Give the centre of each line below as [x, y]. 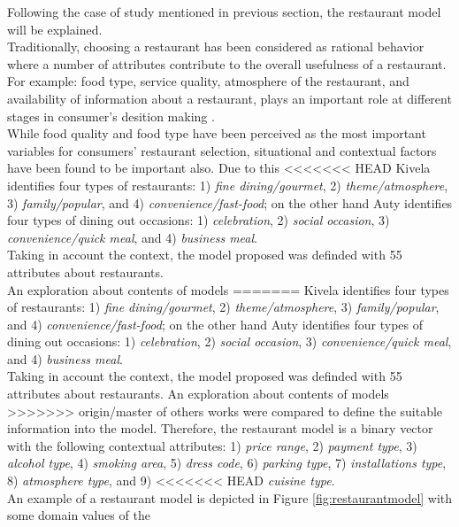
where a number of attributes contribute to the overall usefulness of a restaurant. [227, 63]
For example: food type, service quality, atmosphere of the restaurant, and [208, 81]
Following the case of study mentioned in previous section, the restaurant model [224, 12]
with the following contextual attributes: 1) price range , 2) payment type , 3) [212, 445]
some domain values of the [79, 515]
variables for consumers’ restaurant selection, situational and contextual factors [222, 150]
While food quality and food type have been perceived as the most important [217, 133]
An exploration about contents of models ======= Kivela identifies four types [228, 289]
